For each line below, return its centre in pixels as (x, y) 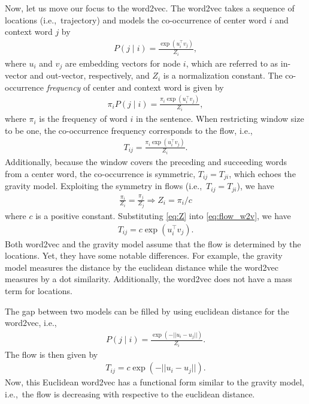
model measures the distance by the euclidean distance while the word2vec (142, 267)
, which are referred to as (232, 63)
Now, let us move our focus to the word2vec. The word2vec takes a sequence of (150, 8)
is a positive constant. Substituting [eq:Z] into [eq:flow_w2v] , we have (163, 216)
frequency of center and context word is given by (135, 87)
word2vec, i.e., (31, 323)
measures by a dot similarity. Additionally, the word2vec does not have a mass (149, 279)
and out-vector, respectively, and (90, 75)
